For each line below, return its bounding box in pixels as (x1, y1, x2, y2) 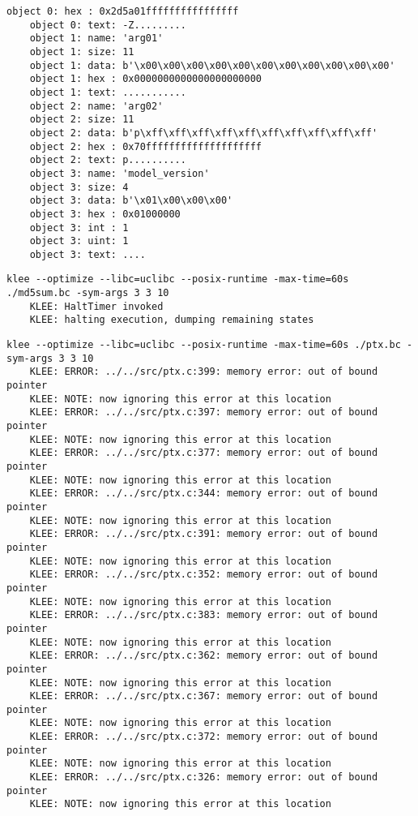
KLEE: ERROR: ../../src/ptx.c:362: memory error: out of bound (29, 650, 378, 662)
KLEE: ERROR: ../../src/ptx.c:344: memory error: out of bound (29, 487, 378, 500)
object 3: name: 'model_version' (29, 167, 210, 179)
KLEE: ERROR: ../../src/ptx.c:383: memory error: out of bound (29, 609, 378, 621)
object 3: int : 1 (29, 221, 129, 234)
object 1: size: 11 (29, 45, 134, 58)
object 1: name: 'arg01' (29, 32, 164, 45)
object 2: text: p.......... (29, 154, 186, 166)
